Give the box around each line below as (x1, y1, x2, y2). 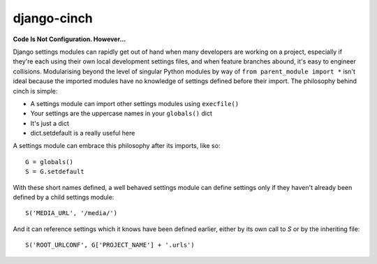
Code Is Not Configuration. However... (13, 35, 126, 43)
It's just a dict (30, 119, 69, 127)
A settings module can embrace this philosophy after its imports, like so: (13, 142, 221, 150)
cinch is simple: (13, 87, 58, 95)
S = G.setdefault (25, 168, 84, 176)
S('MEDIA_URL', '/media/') (25, 210, 118, 217)
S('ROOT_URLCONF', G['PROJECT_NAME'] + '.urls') (25, 241, 195, 249)
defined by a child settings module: (13, 193, 114, 202)
